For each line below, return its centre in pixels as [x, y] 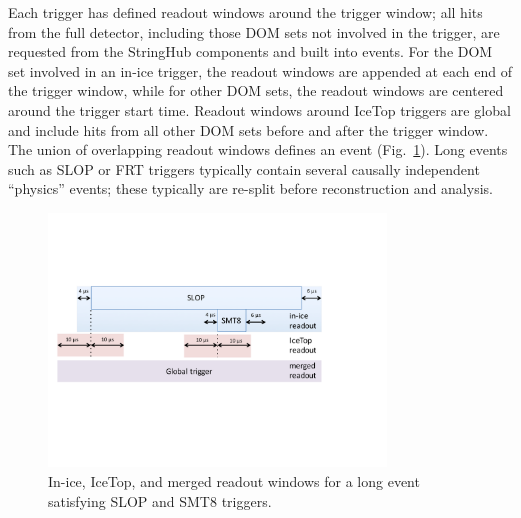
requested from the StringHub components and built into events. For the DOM [250, 51]
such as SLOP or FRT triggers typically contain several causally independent [244, 168]
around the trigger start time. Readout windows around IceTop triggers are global [259, 109]
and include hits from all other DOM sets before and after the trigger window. [248, 129]
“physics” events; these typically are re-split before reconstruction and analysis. [250, 188]
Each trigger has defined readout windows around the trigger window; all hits [245, 12]
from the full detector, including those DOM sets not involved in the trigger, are [254, 31]
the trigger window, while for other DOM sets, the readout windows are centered [256, 90]
